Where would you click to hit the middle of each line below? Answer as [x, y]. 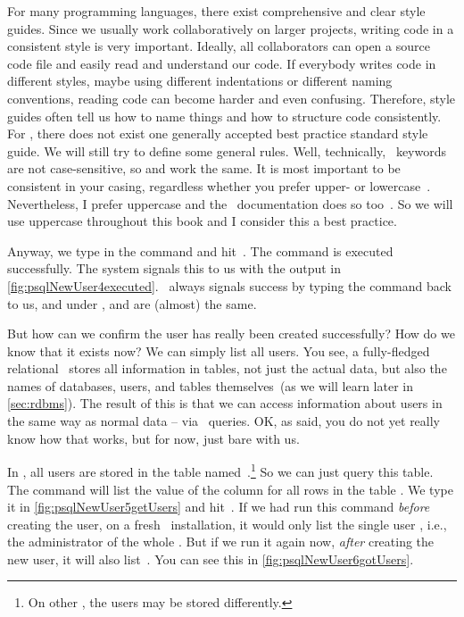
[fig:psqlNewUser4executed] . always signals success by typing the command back [229, 285]
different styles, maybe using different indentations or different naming [200, 81]
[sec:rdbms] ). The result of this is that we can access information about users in [225, 403]
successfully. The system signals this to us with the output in [174, 268]
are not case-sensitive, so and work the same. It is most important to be [204, 168]
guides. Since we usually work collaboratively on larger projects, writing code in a [231, 28]
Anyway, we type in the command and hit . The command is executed [200, 250]
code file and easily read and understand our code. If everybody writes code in [222, 63]
